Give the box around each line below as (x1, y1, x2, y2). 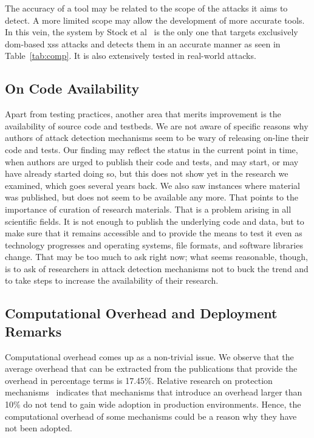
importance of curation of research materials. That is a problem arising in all (5, 202, 292, 215)
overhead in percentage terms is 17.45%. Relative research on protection (5, 374, 273, 386)
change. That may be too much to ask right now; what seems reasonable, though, (5, 250, 308, 263)
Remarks (5, 321, 62, 340)
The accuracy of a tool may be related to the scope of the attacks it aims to (5, 2, 288, 14)
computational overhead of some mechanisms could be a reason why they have (5, 409, 297, 422)
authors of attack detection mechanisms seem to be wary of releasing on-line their (5, 131, 309, 144)
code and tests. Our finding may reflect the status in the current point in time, (5, 143, 298, 156)
